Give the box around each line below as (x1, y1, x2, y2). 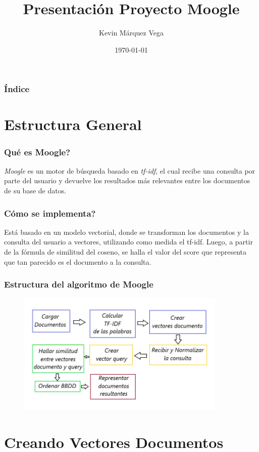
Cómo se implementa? (4, 207, 96, 219)
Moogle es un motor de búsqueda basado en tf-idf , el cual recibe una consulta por (4, 165, 255, 176)
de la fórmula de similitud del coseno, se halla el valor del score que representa (4, 246, 247, 257)
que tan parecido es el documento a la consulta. (4, 256, 151, 267)
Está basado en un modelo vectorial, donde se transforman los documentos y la (4, 226, 249, 237)
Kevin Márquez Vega (99, 27, 164, 38)
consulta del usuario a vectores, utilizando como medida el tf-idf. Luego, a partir (4, 236, 253, 247)
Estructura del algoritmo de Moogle (4, 278, 153, 291)
